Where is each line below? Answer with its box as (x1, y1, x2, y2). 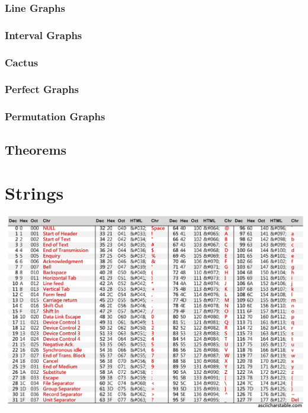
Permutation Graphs (5, 109, 105, 124)
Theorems (5, 140, 67, 158)
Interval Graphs (5, 27, 82, 42)
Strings (5, 181, 64, 205)
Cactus (5, 55, 38, 69)
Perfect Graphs (5, 82, 79, 97)
